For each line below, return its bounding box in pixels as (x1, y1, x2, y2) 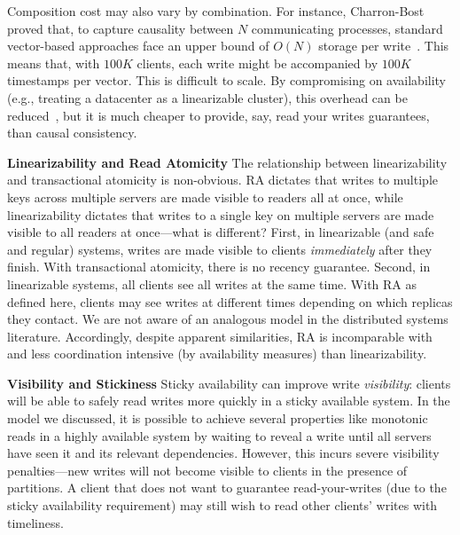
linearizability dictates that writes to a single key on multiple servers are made (7, 205, 434, 224)
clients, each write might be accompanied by (136, 53, 378, 72)
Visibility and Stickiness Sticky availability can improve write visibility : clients (7, 374, 451, 392)
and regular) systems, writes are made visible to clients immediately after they (7, 240, 433, 258)
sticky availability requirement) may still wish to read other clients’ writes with (7, 496, 438, 515)
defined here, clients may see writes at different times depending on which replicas (7, 292, 453, 311)
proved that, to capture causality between (7, 19, 234, 37)
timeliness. (7, 513, 64, 531)
